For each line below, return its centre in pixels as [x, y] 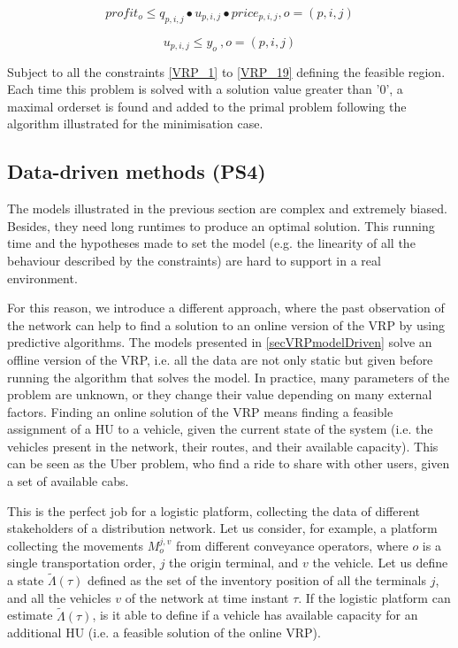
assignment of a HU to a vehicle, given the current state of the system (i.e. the [220, 429]
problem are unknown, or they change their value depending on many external [220, 394]
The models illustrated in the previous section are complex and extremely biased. [227, 208]
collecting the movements [76, 545]
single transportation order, [81, 563]
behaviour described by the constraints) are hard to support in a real [194, 260]
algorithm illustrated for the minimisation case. [135, 123]
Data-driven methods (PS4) [137, 171]
